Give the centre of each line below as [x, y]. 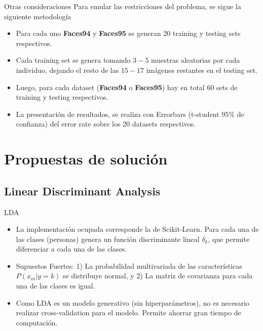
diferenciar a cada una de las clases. [71, 249]
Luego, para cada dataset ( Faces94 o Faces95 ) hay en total [110, 87]
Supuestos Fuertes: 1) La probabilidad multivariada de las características [129, 265]
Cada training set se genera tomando [73, 60]
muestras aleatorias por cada [196, 60]
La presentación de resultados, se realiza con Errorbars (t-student [118, 114]
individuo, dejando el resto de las [67, 70]
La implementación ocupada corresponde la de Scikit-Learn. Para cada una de [137, 229]
